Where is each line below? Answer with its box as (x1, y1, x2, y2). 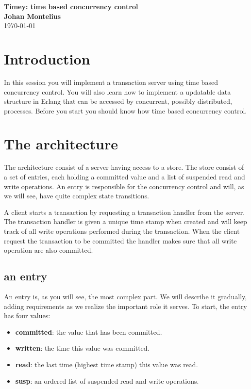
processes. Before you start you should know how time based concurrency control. (4, 105, 247, 115)
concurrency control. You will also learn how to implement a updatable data (4, 86, 231, 97)
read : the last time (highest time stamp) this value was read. (15, 359, 198, 369)
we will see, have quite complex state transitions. (4, 191, 149, 201)
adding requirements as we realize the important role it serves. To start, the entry (4, 301, 247, 311)
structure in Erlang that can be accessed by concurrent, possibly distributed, (4, 96, 232, 106)
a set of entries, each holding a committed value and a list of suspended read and (4, 172, 245, 181)
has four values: (4, 310, 50, 321)
